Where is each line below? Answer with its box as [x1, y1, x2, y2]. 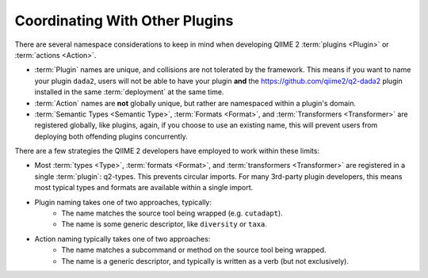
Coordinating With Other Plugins [14, 12, 234, 29]
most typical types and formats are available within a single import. [34, 183, 254, 192]
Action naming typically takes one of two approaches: [34, 234, 211, 243]
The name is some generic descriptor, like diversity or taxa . [61, 219, 267, 229]
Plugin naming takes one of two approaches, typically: [34, 197, 212, 207]
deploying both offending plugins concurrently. [34, 131, 188, 141]
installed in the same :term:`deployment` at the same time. [34, 87, 224, 97]
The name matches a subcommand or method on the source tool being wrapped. [61, 246, 327, 255]
